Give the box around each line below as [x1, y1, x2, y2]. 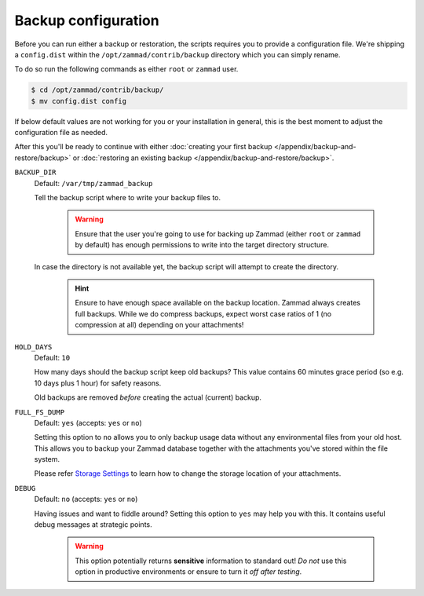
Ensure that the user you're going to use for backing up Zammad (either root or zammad [75, 229, 361, 239]
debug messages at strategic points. [34, 520, 152, 529]
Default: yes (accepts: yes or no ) [34, 418, 143, 427]
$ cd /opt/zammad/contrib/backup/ [31, 86, 164, 94]
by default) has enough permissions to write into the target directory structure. [75, 240, 330, 250]
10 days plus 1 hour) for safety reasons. [34, 378, 162, 388]
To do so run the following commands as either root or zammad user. [14, 64, 239, 74]
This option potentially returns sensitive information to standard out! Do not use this [75, 556, 347, 565]
